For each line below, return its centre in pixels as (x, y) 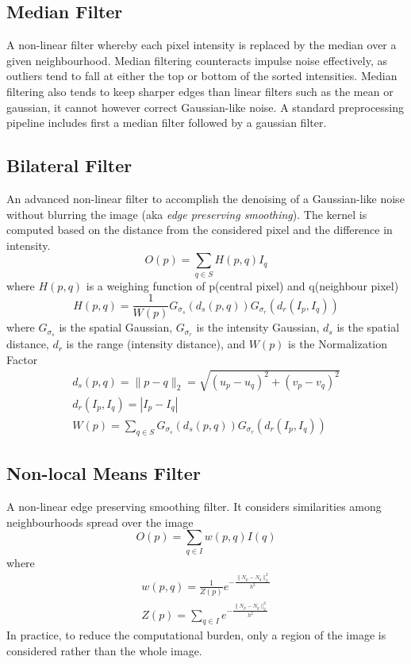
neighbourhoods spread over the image (100, 522)
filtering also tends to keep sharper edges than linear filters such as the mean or (200, 91)
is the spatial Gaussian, (116, 327)
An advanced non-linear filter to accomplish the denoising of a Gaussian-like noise (205, 198)
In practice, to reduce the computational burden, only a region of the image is (196, 635)
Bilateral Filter (69, 165)
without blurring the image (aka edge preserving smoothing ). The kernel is (187, 214)
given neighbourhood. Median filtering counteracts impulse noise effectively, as (197, 60)
